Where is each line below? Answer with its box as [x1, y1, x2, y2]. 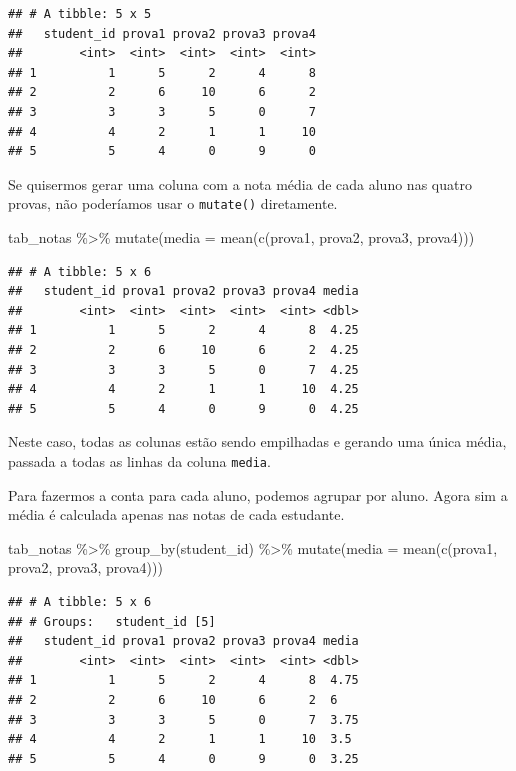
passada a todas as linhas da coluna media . [8, 450, 271, 471]
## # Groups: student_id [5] [8, 614, 216, 629]
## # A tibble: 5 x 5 [8, 7, 152, 21]
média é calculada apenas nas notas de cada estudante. [8, 504, 345, 525]
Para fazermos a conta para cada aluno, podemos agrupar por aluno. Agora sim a [8, 484, 508, 505]
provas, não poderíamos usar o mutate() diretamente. [8, 193, 338, 214]
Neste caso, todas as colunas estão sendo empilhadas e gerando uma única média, [8, 431, 507, 452]
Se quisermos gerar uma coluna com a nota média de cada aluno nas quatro [8, 173, 472, 194]
